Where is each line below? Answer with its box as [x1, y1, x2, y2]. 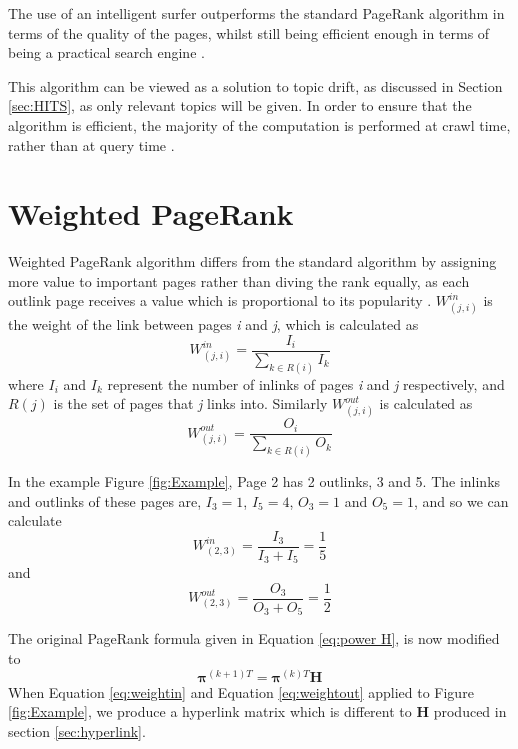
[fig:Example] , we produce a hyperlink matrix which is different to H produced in [8, 701, 507, 722]
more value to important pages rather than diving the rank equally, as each [8, 270, 470, 291]
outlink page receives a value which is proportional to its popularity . [8, 290, 432, 311]
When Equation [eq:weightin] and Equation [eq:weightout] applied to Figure [8, 681, 474, 702]
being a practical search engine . [8, 42, 205, 63]
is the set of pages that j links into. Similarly [53, 393, 328, 414]
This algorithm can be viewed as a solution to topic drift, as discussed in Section [8, 75, 503, 96]
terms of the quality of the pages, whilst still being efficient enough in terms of [8, 22, 490, 43]
